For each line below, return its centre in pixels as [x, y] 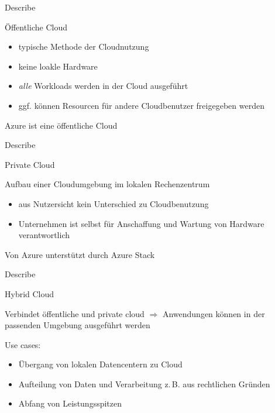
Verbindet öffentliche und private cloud [75, 313]
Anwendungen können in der [214, 313]
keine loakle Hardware [58, 66]
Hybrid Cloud [30, 293]
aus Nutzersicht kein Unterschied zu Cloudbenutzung [114, 203]
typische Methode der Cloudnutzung [84, 47]
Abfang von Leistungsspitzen [70, 403]
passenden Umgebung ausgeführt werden [78, 325]
